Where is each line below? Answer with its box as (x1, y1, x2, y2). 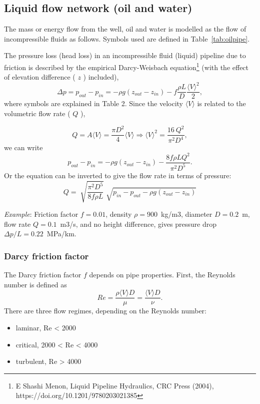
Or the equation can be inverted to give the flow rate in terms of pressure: (4, 170, 231, 180)
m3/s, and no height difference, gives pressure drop (60, 218, 216, 229)
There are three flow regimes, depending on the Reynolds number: (4, 305, 206, 316)
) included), (83, 72, 119, 82)
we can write (4, 142, 43, 153)
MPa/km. (46, 228, 76, 239)
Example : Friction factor (4, 209, 78, 219)
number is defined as (4, 279, 67, 289)
